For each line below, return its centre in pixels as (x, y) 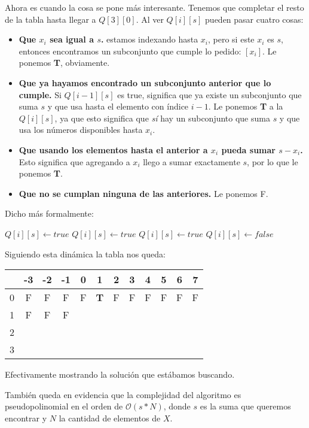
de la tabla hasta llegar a (51, 19)
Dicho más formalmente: (49, 213)
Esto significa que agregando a (74, 161)
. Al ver (150, 19)
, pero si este (231, 39)
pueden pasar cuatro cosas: (254, 19)
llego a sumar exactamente (192, 161)
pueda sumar (248, 149)
